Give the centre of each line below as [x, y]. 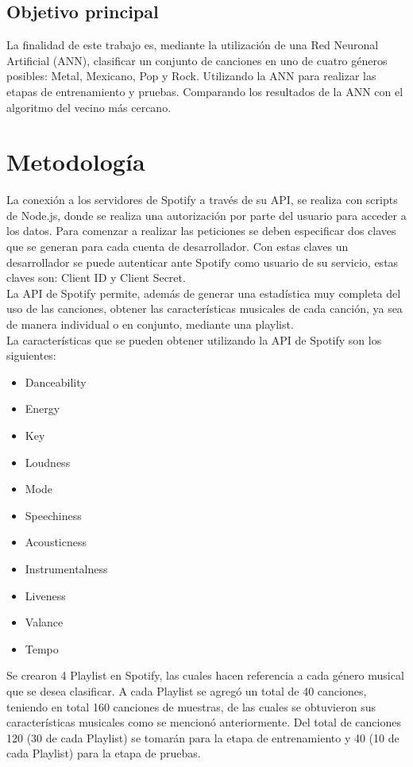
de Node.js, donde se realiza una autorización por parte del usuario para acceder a [206, 215]
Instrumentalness [66, 568]
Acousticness [56, 542]
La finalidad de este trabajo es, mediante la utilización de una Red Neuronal [193, 45]
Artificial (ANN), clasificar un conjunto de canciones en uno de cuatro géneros [197, 60]
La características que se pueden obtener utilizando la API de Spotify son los [194, 339]
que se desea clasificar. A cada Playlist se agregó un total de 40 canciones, [187, 690]
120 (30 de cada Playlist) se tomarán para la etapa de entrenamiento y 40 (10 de [203, 737]
